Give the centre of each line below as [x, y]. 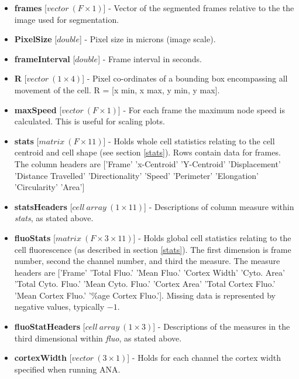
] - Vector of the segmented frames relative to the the [199, 8]
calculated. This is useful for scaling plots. [90, 121]
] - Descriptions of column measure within [219, 206]
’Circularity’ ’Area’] [49, 187]
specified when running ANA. [67, 369]
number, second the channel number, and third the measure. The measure [147, 261]
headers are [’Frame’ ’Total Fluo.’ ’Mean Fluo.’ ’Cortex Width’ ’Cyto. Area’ [149, 272]
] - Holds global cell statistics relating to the [212, 237]
